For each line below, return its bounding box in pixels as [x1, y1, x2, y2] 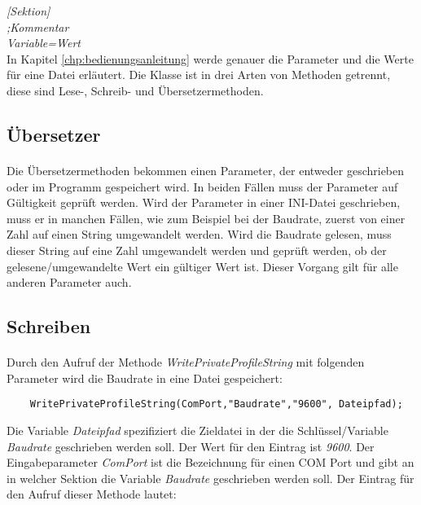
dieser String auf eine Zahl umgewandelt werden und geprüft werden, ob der [7, 241, 387, 258]
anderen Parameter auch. [7, 274, 132, 291]
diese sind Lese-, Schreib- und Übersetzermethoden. [7, 81, 264, 99]
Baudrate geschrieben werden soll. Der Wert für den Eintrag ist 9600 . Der [7, 437, 375, 455]
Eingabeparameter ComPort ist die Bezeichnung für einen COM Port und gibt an [7, 454, 414, 471]
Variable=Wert [7, 34, 81, 51]
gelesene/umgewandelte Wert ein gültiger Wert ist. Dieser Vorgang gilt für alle [7, 257, 398, 274]
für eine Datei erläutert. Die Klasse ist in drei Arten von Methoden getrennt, [7, 66, 391, 83]
